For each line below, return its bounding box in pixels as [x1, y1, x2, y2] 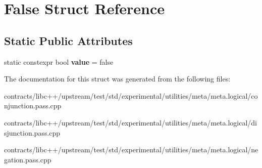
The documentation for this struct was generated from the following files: [4, 73, 231, 84]
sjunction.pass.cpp [4, 127, 61, 138]
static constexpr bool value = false [4, 56, 114, 67]
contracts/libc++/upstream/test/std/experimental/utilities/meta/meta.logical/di [4, 117, 257, 128]
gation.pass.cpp [4, 154, 51, 164]
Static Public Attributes [4, 32, 133, 48]
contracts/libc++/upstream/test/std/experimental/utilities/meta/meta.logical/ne [4, 144, 258, 155]
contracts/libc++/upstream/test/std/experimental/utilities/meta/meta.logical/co [4, 90, 258, 101]
